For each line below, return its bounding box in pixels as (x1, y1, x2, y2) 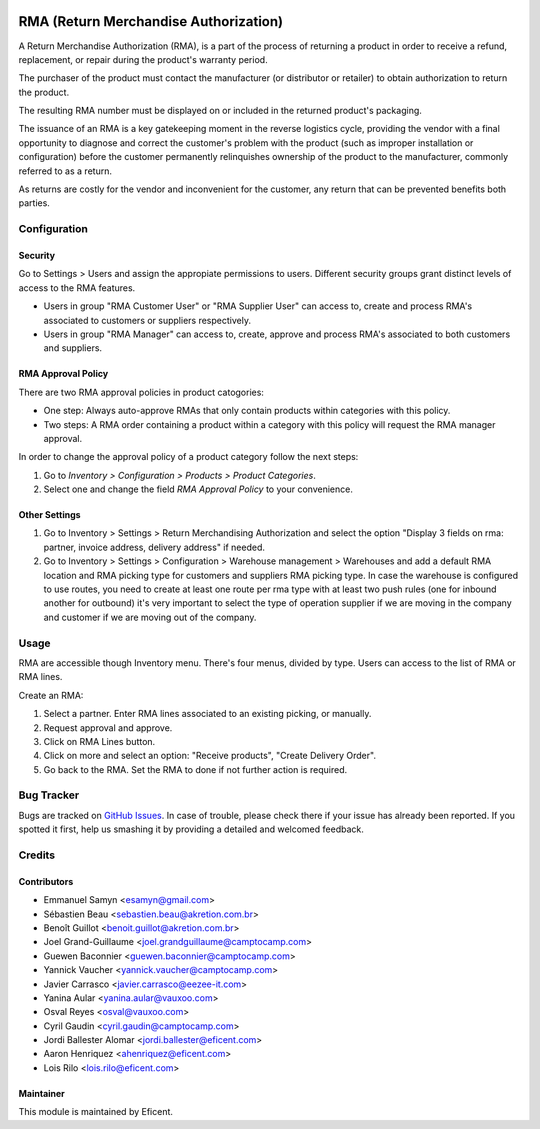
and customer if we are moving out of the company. (43, 611, 257, 623)
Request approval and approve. (43, 721, 173, 734)
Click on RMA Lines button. (43, 735, 156, 747)
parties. (18, 197, 50, 209)
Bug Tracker (18, 788, 80, 802)
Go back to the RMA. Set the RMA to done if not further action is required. (43, 763, 348, 775)
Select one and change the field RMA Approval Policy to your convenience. (43, 483, 354, 495)
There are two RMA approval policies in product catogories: (18, 386, 265, 398)
